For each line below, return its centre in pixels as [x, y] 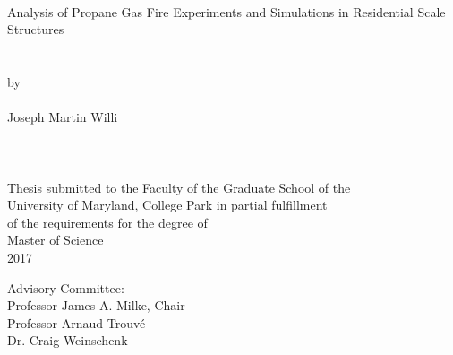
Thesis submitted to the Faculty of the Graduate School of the [179, 187]
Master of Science [56, 240]
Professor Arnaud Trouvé [77, 322]
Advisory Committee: [66, 287]
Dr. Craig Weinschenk [68, 340]
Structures [36, 29]
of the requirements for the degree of [107, 222]
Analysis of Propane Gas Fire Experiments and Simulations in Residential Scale [226, 11]
